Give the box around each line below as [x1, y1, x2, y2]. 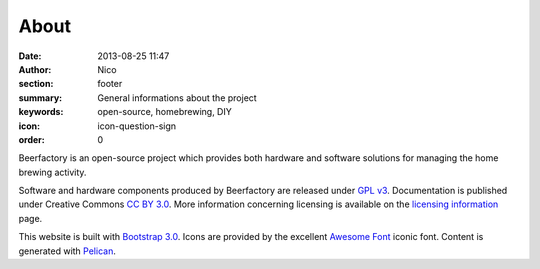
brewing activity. [18, 166, 87, 178]
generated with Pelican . [18, 245, 117, 257]
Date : [18, 50, 42, 62]
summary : [18, 91, 63, 104]
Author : [18, 63, 52, 75]
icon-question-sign [97, 120, 177, 132]
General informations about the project [97, 91, 257, 104]
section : [18, 78, 54, 90]
